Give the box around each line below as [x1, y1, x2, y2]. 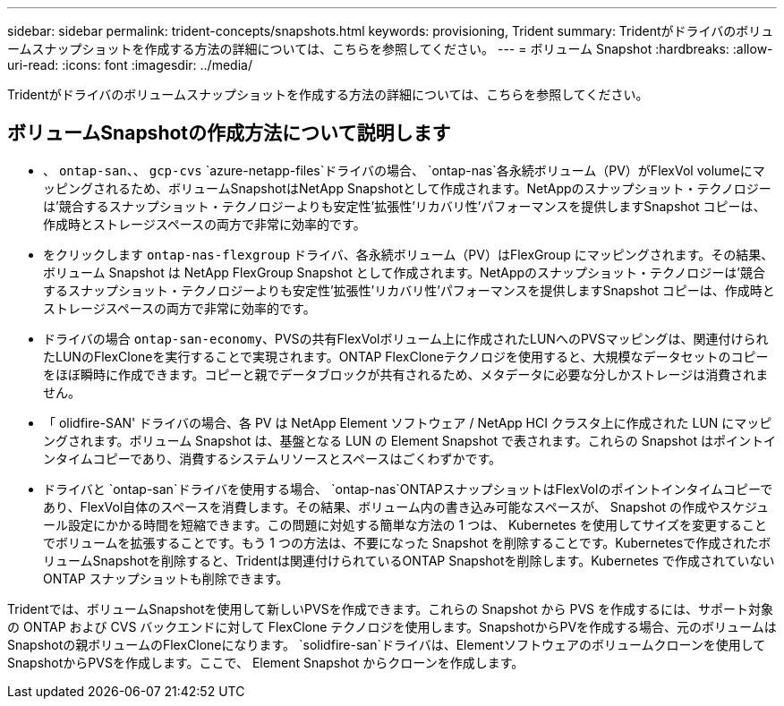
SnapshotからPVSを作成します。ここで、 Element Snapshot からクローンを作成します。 [7, 654, 524, 670]
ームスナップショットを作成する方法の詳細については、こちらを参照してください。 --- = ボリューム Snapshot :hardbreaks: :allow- [7, 41, 773, 56]
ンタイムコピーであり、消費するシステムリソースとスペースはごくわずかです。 [43, 450, 501, 466]
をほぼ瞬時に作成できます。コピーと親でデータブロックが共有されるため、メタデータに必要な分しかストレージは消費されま [43, 366, 769, 382]
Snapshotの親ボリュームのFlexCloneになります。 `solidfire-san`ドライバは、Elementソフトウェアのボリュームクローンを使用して [7, 636, 766, 652]
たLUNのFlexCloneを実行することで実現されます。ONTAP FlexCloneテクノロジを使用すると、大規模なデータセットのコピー [43, 348, 769, 364]
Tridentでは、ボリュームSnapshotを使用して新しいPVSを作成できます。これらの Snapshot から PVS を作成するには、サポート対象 [7, 600, 773, 617]
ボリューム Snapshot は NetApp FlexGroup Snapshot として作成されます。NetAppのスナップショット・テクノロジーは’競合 [43, 264, 765, 280]
